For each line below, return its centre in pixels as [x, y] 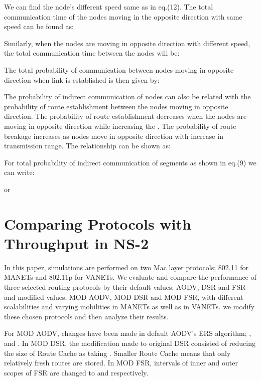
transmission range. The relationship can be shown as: [87, 146]
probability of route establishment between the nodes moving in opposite [116, 106]
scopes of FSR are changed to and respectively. [76, 372]
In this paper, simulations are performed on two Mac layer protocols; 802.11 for [126, 267]
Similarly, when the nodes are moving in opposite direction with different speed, [127, 43]
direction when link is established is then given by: [82, 79]
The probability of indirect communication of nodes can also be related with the [127, 97]
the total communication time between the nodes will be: [92, 53]
